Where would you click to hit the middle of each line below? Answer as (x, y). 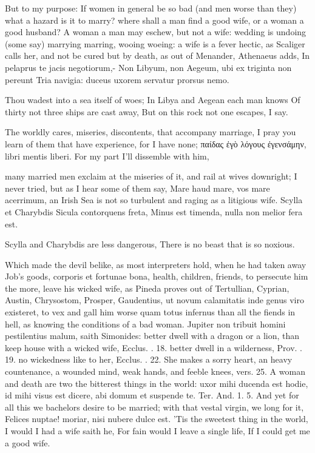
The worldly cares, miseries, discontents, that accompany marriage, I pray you (151, 132)
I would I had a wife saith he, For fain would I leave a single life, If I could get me (157, 431)
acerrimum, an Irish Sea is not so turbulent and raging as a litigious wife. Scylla (154, 200)
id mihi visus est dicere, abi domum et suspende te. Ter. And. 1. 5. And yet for (152, 395)
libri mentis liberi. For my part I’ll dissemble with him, (107, 156)
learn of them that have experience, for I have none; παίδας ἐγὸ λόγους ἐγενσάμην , (156, 143)
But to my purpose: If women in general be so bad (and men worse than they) (151, 8)
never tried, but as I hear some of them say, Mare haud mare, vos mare (137, 188)
